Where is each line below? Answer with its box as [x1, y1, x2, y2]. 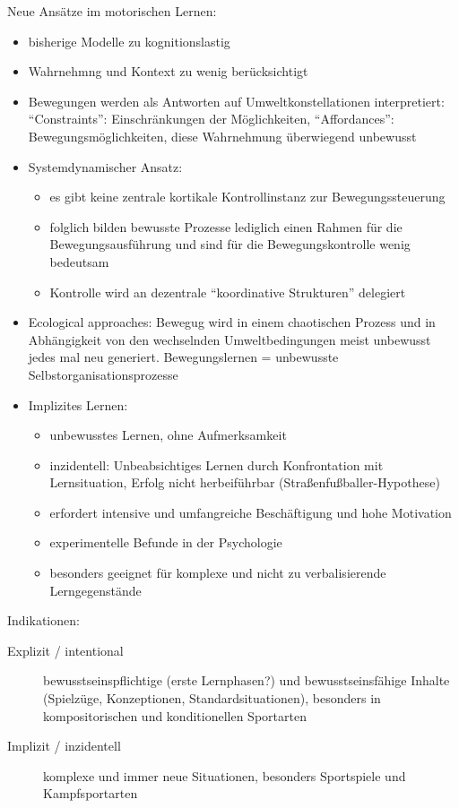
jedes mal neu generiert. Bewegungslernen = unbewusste [28, 348, 339, 366]
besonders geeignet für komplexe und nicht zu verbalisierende [49, 563, 386, 582]
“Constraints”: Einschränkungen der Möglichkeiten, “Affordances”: [28, 109, 394, 128]
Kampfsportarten [43, 784, 138, 803]
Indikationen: [7, 611, 80, 630]
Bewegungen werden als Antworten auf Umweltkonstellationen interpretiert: [28, 91, 445, 110]
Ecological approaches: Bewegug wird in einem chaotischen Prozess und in [28, 313, 436, 331]
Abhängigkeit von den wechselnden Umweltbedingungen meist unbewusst [28, 330, 431, 348]
